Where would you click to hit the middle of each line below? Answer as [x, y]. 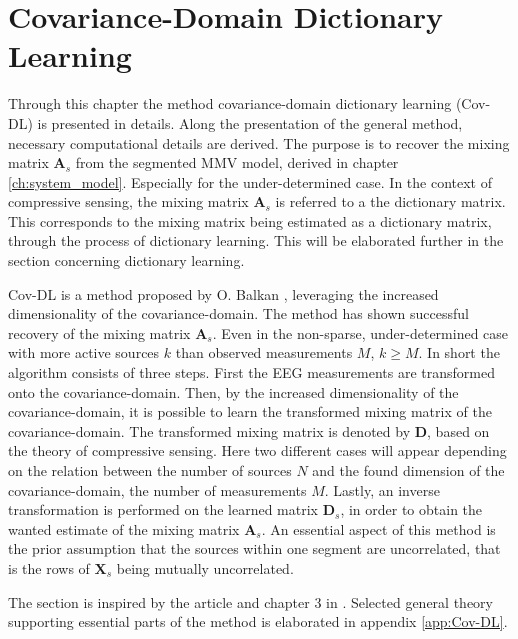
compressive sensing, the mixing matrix [128, 201]
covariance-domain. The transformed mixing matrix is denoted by [209, 430]
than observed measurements [264, 352]
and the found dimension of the [408, 470]
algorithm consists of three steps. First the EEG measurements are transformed [251, 372]
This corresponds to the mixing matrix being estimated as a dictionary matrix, [250, 220]
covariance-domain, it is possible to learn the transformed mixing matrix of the [250, 411]
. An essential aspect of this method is [378, 528]
